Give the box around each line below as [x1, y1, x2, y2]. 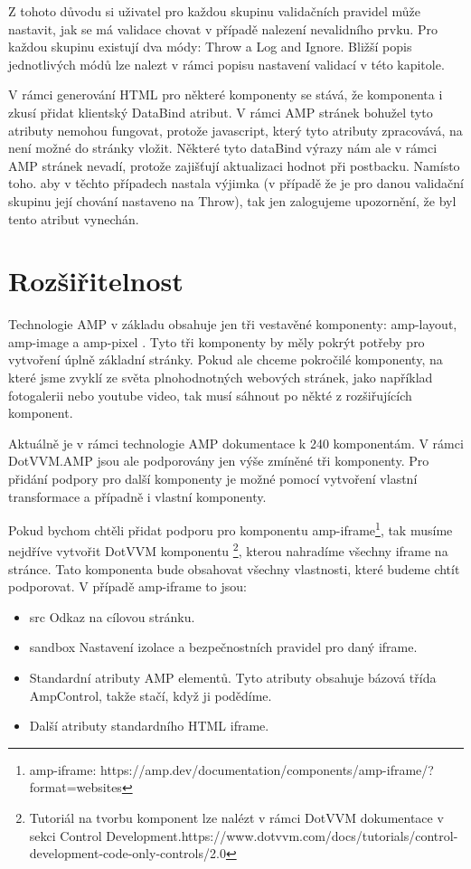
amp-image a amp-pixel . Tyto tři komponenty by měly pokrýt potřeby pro [8, 332, 425, 351]
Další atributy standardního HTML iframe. [29, 716, 269, 735]
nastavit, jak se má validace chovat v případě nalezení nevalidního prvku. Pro [8, 19, 438, 38]
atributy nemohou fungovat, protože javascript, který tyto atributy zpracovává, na [8, 120, 463, 139]
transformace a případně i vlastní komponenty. [8, 486, 267, 505]
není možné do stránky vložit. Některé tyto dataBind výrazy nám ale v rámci [8, 138, 438, 157]
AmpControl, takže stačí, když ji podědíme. [29, 685, 272, 704]
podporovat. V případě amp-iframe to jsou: [8, 577, 247, 596]
